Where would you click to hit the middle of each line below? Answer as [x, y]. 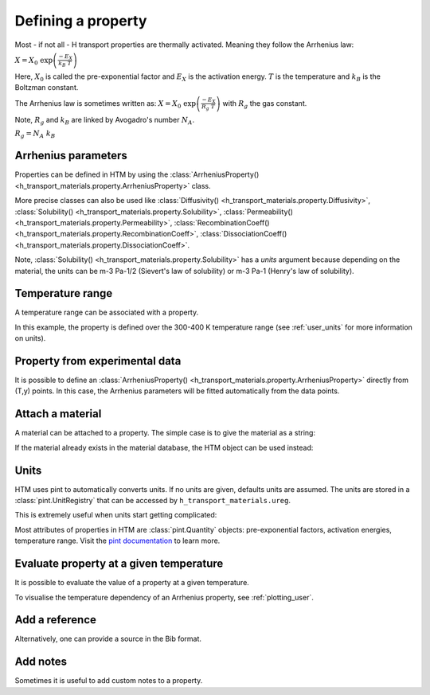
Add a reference [56, 620]
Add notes [41, 662]
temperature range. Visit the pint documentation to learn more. [117, 541]
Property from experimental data [98, 361]
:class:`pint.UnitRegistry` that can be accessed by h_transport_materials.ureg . [152, 501]
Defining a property [81, 21]
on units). [30, 338]
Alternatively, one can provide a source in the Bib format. [108, 639]
